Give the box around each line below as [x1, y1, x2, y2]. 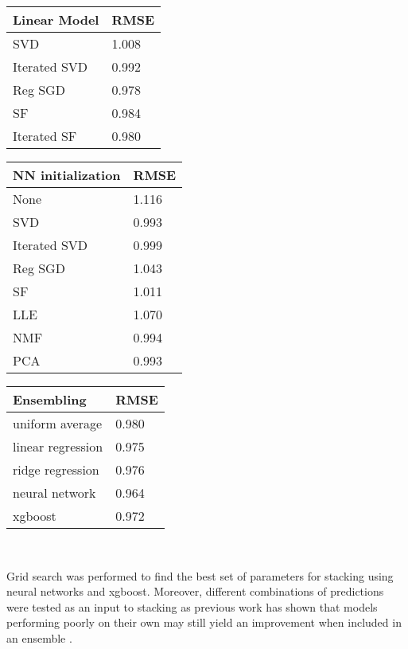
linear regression [13, 437, 103, 455]
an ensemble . [6, 629, 72, 646]
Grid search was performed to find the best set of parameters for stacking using [6, 567, 394, 584]
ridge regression [13, 460, 99, 479]
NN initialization [13, 166, 121, 184]
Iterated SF [13, 127, 77, 145]
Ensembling [13, 390, 87, 409]
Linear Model [13, 10, 99, 29]
